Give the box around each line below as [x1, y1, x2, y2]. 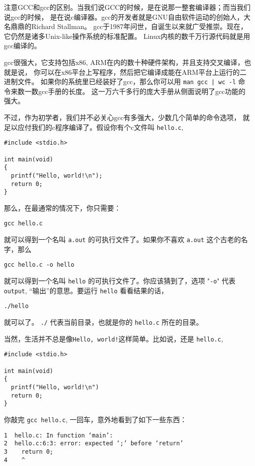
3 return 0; [4, 448, 54, 455]
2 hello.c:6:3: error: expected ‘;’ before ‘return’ [4, 440, 184, 447]
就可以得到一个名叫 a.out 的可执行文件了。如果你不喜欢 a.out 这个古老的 [4, 234, 241, 245]
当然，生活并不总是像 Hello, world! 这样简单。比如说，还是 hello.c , [4, 333, 223, 343]
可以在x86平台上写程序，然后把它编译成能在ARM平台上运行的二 [40, 66, 247, 77]
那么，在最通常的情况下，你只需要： [4, 202, 121, 213]
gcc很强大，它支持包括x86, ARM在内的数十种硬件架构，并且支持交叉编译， [4, 57, 245, 67]
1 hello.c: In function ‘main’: [4, 432, 113, 439]
